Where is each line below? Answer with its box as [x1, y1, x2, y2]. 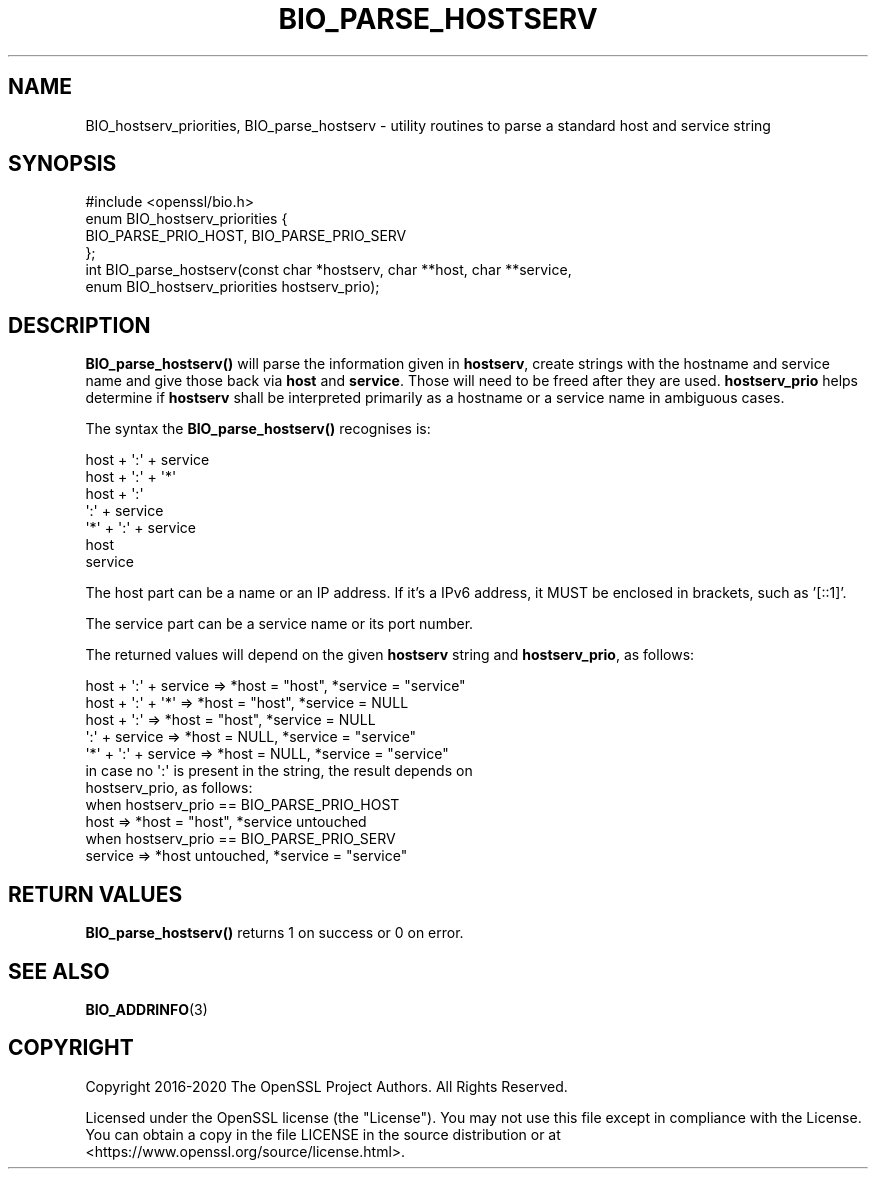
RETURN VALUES [8, 881, 183, 907]
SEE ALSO [8, 958, 110, 984]
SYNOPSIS [8, 151, 117, 177]
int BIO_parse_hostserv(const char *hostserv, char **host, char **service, [85, 261, 572, 279]
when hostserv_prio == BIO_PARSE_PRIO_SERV [85, 830, 396, 848]
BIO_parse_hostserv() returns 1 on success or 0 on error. [85, 924, 464, 942]
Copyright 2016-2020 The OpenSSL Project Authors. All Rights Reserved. [85, 1077, 568, 1095]
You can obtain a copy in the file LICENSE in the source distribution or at [85, 1125, 561, 1143]
